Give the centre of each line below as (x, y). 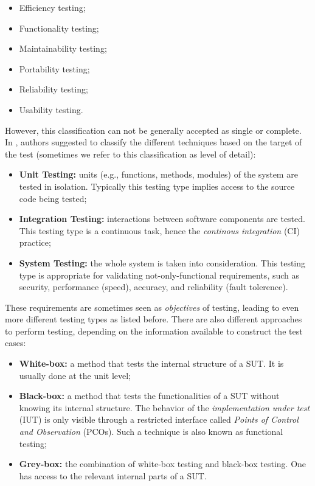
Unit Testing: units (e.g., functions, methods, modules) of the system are (158, 174)
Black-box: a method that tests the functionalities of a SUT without (149, 396)
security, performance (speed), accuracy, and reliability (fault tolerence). (154, 287)
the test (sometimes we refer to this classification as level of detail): (130, 154)
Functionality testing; (59, 28)
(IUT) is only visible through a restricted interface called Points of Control (159, 419)
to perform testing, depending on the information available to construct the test (154, 331)
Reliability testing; (54, 89)
